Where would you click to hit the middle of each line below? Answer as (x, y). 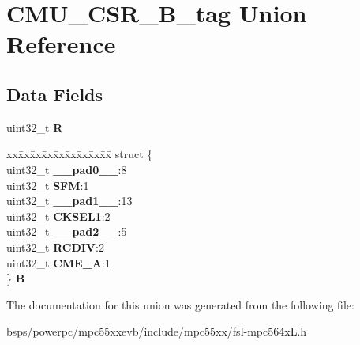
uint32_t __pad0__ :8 (67, 169)
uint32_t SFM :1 (48, 185)
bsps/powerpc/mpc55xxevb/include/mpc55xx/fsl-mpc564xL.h (157, 331)
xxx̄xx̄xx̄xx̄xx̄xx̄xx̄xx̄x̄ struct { (80, 154)
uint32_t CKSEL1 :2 (58, 216)
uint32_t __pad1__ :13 (69, 201)
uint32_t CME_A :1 (58, 262)
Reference (61, 44)
